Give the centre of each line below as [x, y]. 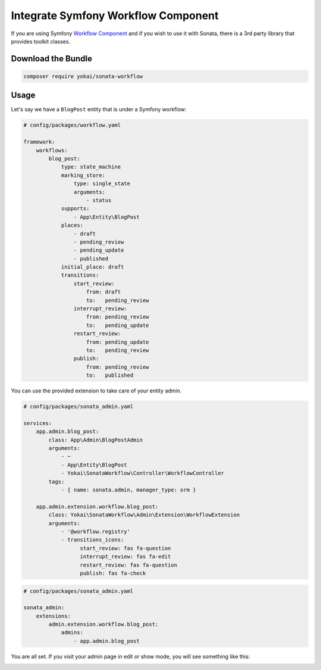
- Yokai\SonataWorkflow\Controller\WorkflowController [143, 473]
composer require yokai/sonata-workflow [83, 76]
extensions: [53, 616]
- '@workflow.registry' [96, 531]
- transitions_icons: [92, 540]
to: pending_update [118, 325]
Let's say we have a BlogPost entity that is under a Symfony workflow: [99, 110]
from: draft [104, 292]
